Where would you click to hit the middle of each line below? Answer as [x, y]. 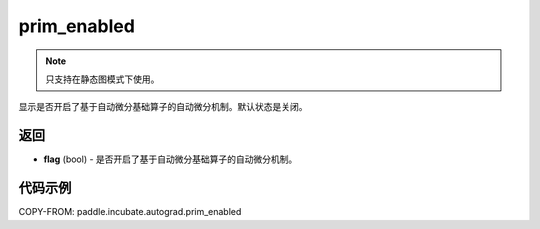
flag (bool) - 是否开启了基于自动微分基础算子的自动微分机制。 [170, 159]
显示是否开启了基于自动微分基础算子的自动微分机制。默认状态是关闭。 [163, 107]
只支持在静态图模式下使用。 [102, 79]
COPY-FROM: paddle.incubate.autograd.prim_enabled [130, 212]
